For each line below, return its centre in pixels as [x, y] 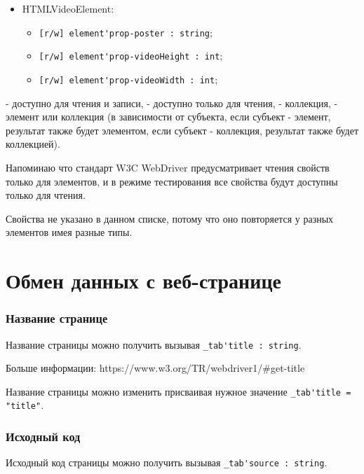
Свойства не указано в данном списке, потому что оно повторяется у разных [170, 218]
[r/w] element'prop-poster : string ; [126, 32]
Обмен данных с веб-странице [143, 280]
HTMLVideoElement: [68, 8]
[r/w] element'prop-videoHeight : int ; [131, 56]
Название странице [57, 318]
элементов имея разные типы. [69, 232]
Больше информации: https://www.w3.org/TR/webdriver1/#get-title [155, 368]
